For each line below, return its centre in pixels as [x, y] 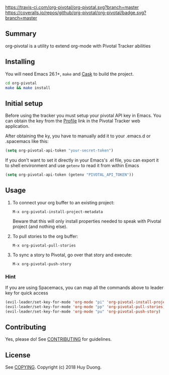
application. [17, 126]
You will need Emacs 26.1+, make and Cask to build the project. [70, 74]
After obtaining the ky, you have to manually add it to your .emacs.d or [78, 136]
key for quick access [27, 293]
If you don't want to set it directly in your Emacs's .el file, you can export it [82, 160]
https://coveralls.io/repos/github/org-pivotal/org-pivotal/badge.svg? [76, 13]
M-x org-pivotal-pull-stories [44, 245]
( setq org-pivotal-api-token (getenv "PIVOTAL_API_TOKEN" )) [70, 175]
